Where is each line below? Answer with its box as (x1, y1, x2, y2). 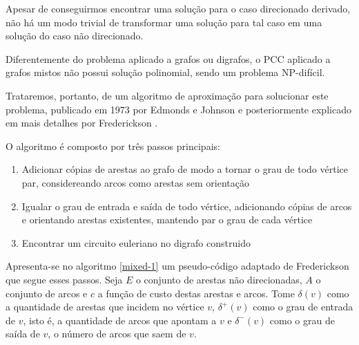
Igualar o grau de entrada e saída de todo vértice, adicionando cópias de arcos (21, 198, 352, 213)
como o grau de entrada (253, 299, 353, 314)
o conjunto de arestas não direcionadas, (135, 272, 302, 286)
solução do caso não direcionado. (6, 28, 144, 43)
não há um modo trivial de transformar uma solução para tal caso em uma (6, 15, 322, 29)
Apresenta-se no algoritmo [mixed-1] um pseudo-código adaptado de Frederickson (6, 259, 349, 273)
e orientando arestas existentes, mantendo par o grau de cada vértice (21, 212, 313, 227)
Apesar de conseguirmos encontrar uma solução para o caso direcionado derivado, (6, 1, 351, 15)
